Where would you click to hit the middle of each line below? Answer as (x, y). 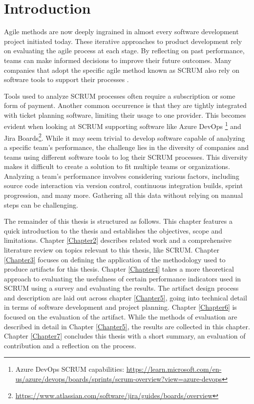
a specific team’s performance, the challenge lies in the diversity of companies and (126, 147)
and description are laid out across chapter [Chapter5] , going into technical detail (126, 297)
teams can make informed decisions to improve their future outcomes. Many (118, 60)
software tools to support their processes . (66, 79)
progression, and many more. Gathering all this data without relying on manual (124, 195)
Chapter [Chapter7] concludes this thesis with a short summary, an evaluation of (125, 336)
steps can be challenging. (41, 204)
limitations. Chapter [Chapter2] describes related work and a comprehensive (118, 240)
